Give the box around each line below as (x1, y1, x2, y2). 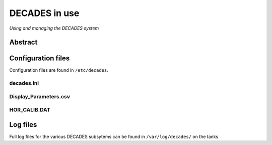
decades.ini (9, 80, 39, 87)
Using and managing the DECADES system (9, 25, 99, 31)
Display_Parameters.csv (9, 93, 71, 100)
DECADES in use (9, 8, 80, 19)
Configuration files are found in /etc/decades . (9, 67, 108, 73)
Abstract (9, 38, 38, 47)
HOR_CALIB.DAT (9, 106, 50, 113)
